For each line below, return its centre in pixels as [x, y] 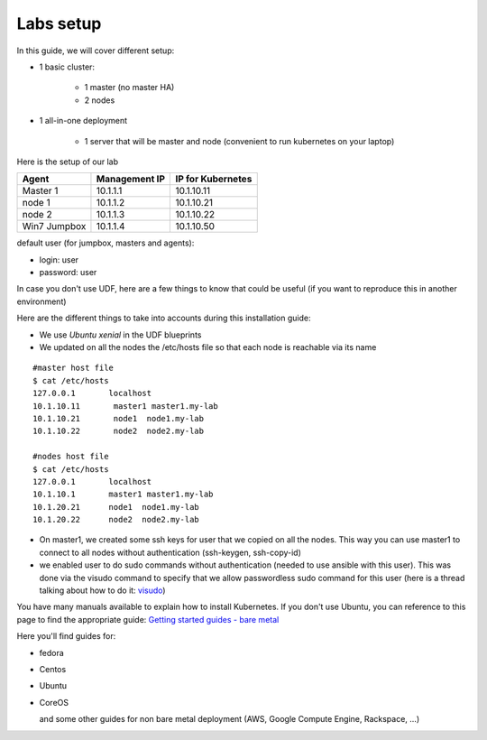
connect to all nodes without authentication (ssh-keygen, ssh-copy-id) [170, 552]
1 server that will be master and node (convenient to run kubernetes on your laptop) [239, 141]
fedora [52, 652]
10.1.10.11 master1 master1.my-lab [125, 406]
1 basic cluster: [67, 67]
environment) [41, 301]
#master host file [74, 368]
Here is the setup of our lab [68, 162]
